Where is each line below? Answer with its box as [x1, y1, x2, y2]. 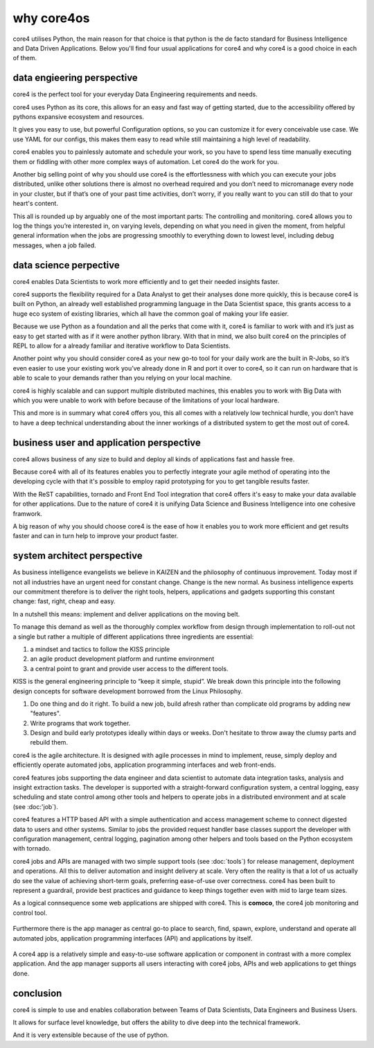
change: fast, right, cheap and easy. [12, 597, 116, 605]
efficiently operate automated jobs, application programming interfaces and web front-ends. [12, 761, 276, 769]
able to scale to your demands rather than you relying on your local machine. [12, 374, 232, 382]
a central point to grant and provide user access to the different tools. [30, 664, 229, 673]
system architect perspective [12, 550, 143, 562]
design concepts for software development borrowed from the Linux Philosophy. [12, 686, 243, 695]
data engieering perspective [12, 72, 138, 84]
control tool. [12, 908, 48, 917]
